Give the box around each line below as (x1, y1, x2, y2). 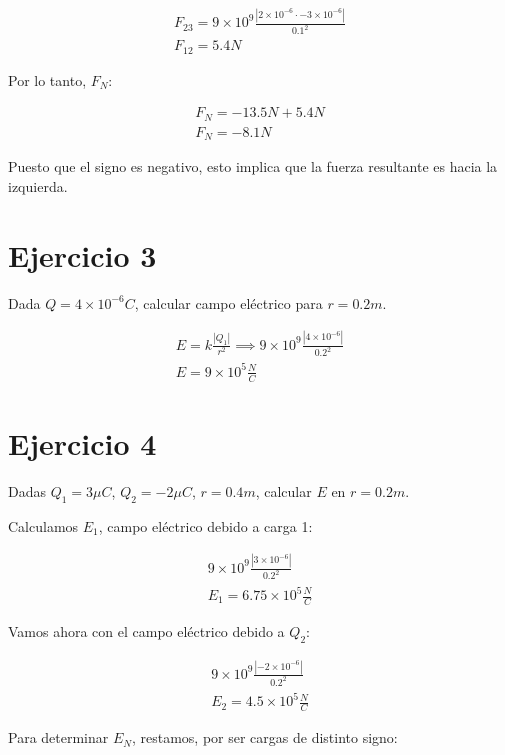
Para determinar (8, 727, 109, 748)
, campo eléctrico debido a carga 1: (98, 515, 313, 536)
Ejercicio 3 (8, 234, 157, 275)
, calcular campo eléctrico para (134, 292, 323, 313)
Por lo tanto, (8, 69, 87, 90)
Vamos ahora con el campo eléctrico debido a (8, 620, 285, 641)
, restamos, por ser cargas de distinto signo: (131, 727, 398, 748)
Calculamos (8, 515, 79, 536)
